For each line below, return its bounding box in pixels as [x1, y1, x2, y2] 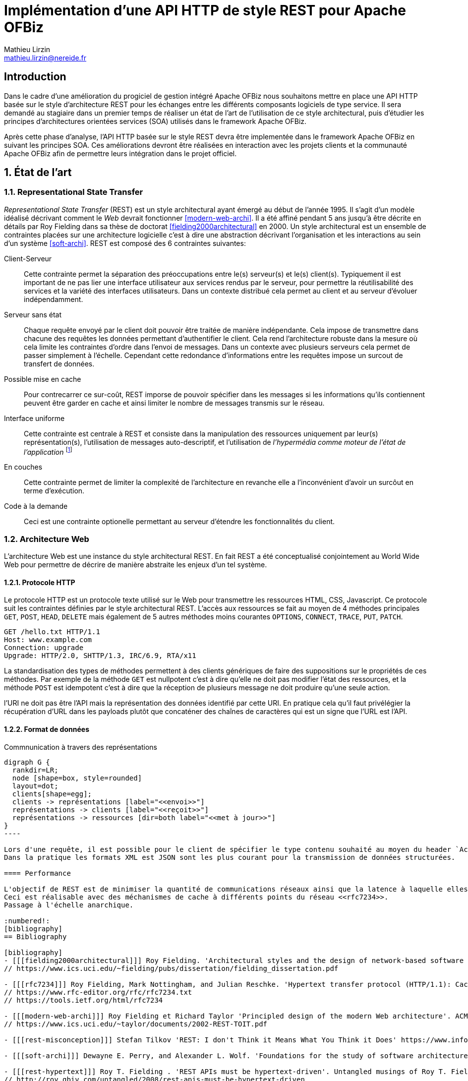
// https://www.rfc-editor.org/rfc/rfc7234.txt [4, 988, 192, 996]
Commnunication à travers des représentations [4, 742, 157, 751]
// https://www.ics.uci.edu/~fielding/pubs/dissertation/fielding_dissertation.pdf [4, 964, 339, 972]
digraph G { [4, 758, 50, 766]
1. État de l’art [4, 166, 72, 179]
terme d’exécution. [24, 486, 85, 495]
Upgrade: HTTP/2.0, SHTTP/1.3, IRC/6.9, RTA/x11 [4, 652, 196, 660]
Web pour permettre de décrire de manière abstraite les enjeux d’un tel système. [4, 560, 267, 569]
